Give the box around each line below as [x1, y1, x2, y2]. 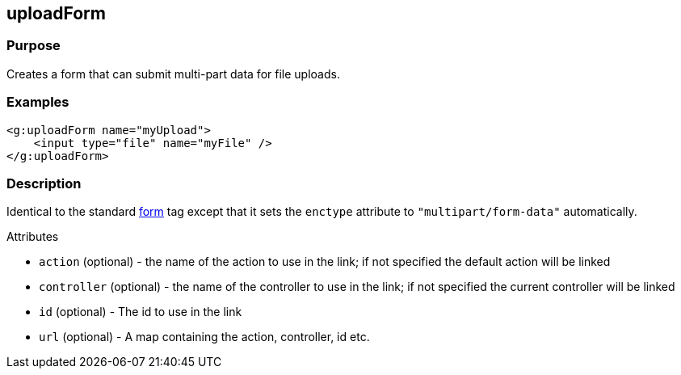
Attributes [6, 230, 59, 244]
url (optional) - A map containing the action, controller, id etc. [39, 330, 370, 344]
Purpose [6, 37, 61, 54]
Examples [6, 94, 69, 111]
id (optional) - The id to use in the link [39, 305, 242, 319]
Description [6, 175, 82, 192]
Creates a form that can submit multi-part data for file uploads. [6, 66, 340, 81]
